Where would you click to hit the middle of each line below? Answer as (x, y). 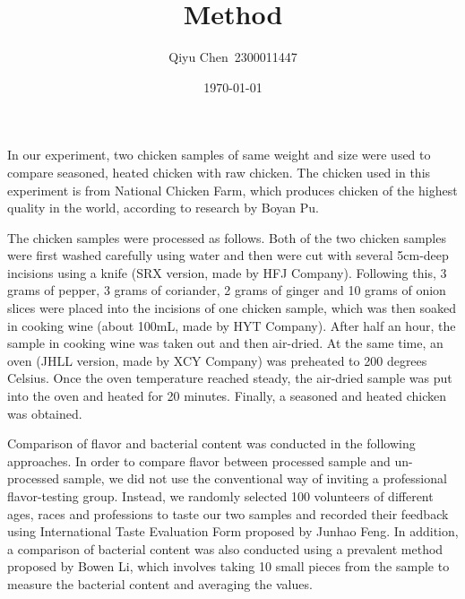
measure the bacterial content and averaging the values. (160, 583)
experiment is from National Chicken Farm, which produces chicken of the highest (232, 190)
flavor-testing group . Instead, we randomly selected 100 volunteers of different (220, 496)
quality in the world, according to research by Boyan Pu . (163, 208)
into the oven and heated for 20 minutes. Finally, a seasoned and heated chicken (227, 396)
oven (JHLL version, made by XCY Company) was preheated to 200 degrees (217, 360)
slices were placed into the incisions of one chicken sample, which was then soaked (232, 308)
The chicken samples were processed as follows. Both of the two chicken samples (227, 237)
